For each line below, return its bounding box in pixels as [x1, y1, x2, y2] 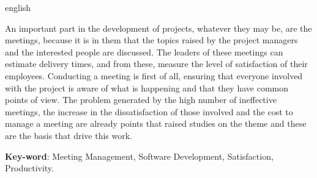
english [5, 1, 31, 13]
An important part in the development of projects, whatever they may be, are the [5, 21, 312, 34]
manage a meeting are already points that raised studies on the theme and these [5, 117, 307, 130]
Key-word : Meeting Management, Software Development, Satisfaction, [5, 149, 274, 162]
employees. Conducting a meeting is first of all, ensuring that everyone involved [5, 69, 303, 82]
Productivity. [5, 162, 54, 174]
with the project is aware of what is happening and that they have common [5, 81, 289, 94]
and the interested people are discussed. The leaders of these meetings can [5, 45, 283, 58]
